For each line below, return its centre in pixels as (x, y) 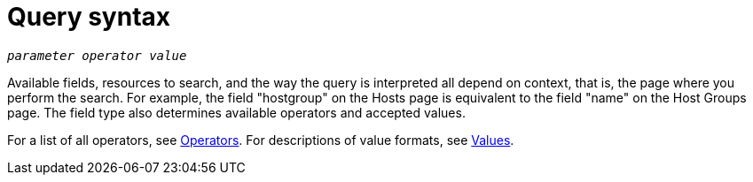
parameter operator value (97, 55)
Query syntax (89, 17)
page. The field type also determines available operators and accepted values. (236, 112)
